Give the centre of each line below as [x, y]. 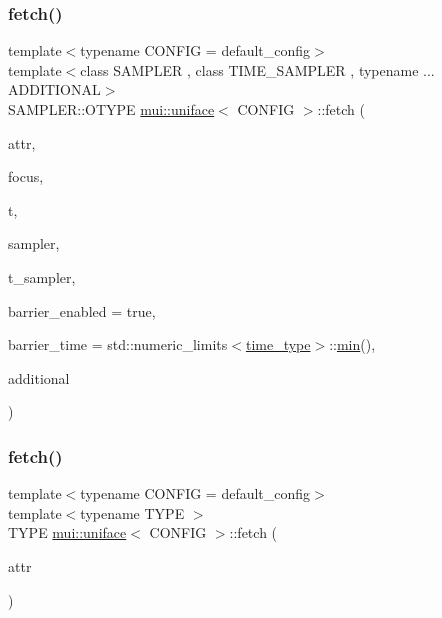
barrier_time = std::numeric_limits [118, 344]
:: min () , [352, 344]
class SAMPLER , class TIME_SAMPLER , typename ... [257, 69]
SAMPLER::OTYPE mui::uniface [111, 109]
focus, [26, 176]
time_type [278, 344]
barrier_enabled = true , [82, 310]
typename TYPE [132, 512]
